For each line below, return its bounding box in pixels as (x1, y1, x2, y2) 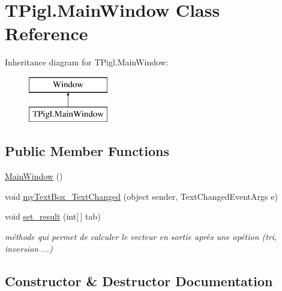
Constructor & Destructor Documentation (5, 271, 273, 290)
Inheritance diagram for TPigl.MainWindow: (5, 56, 169, 68)
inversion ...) (5, 242, 53, 254)
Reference (5, 21, 88, 46)
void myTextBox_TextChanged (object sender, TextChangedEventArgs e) (5, 190, 278, 202)
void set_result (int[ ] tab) (5, 210, 101, 223)
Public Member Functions (5, 142, 169, 160)
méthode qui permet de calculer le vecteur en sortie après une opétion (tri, (5, 230, 277, 243)
